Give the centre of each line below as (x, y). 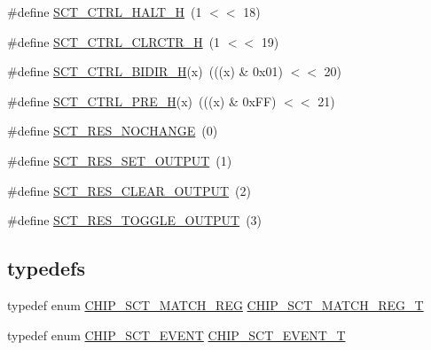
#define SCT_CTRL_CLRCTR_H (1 (114, 41)
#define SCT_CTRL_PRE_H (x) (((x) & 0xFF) (142, 101)
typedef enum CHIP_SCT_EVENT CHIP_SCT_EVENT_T (176, 334)
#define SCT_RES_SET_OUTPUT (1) (120, 160)
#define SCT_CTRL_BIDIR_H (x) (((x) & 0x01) (145, 71)
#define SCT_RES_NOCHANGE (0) (113, 131)
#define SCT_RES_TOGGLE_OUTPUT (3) (135, 220)
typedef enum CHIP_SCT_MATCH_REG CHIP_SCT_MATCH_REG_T (215, 304)
